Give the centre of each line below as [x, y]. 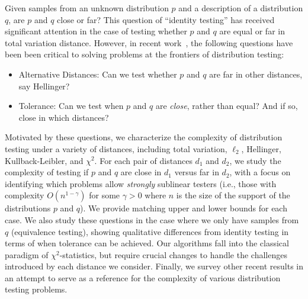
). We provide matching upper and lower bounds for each [184, 208]
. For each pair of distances [143, 160]
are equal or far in [252, 31]
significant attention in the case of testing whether [96, 31]
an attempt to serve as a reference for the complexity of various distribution [143, 277]
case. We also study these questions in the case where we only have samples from [152, 219]
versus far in [197, 172]
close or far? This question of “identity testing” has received [166, 19]
